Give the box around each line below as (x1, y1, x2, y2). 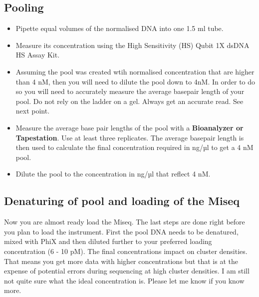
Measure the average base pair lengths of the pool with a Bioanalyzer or (15, 122, 244, 132)
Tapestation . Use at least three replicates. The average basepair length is (15, 132, 244, 142)
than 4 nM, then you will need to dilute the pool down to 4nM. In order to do (15, 76, 256, 86)
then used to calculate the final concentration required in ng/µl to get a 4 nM (15, 142, 254, 152)
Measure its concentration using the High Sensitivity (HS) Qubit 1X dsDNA (15, 39, 250, 50)
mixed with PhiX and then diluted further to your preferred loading (4, 236, 212, 246)
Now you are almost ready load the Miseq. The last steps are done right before (4, 216, 245, 227)
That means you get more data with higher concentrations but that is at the (4, 255, 238, 266)
